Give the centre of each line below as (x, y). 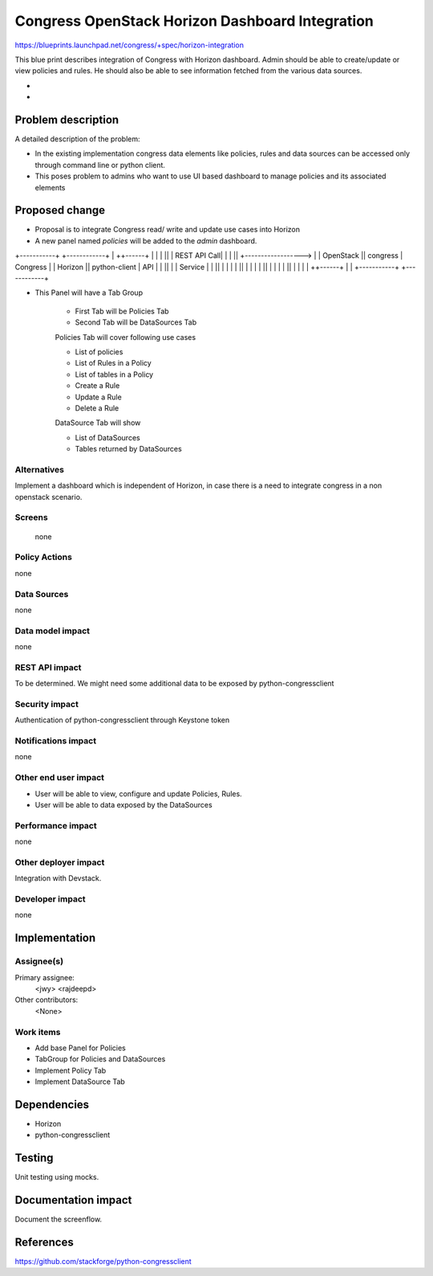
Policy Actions (43, 557)
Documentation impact (73, 1200)
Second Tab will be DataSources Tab (136, 322)
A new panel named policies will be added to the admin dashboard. (146, 240)
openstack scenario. (49, 497)
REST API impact (48, 667)
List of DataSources (107, 437)
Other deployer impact (60, 862)
